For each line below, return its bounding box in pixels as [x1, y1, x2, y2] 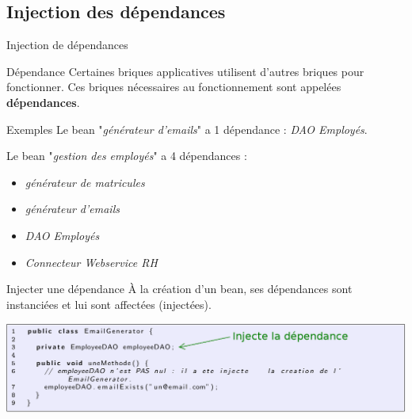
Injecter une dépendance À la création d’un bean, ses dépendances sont [6, 280, 353, 297]
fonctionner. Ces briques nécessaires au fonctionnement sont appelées [6, 78, 341, 95]
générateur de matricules [25, 173, 145, 190]
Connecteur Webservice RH [25, 253, 158, 270]
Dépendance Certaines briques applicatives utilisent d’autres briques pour [6, 63, 364, 79]
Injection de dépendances [6, 36, 128, 53]
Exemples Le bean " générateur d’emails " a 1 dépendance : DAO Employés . [6, 120, 368, 137]
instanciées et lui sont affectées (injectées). [6, 295, 212, 312]
